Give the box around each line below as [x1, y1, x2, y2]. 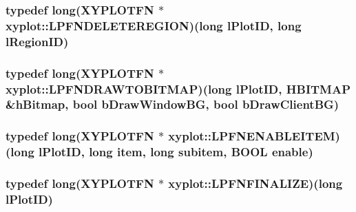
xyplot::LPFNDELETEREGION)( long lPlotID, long [6, 17, 302, 34]
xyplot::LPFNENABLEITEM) [168, 127, 340, 145]
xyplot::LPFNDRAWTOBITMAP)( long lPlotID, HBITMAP [6, 80, 351, 97]
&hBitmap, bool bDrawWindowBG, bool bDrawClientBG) [6, 96, 339, 113]
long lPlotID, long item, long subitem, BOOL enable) [10, 143, 313, 160]
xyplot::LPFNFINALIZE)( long [168, 175, 343, 192]
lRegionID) [6, 32, 69, 50]
